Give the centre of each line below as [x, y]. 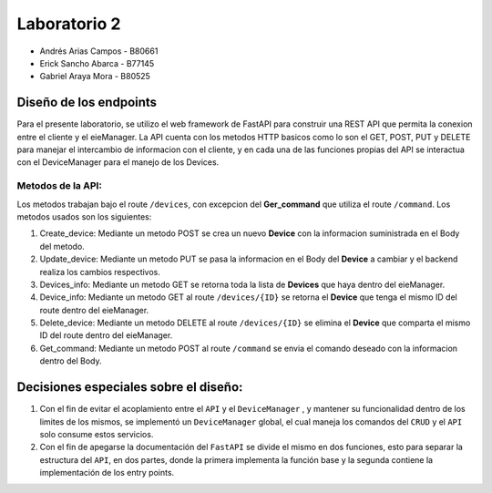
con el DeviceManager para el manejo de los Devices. [118, 162]
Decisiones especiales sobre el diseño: [130, 387]
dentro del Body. [71, 361]
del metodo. [62, 246]
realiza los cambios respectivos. [100, 272]
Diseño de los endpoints [87, 103]
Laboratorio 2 [69, 24]
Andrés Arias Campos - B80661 [99, 51]
